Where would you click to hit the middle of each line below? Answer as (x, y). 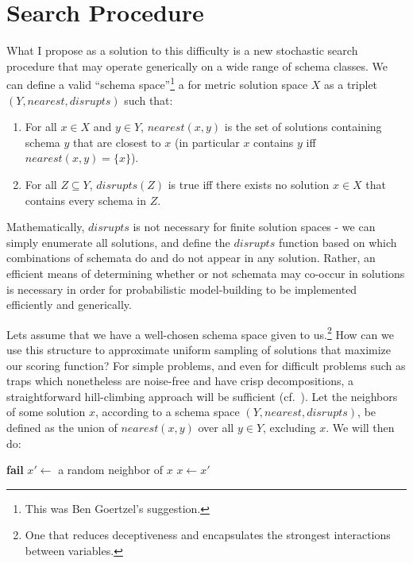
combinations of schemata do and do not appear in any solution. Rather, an (191, 258)
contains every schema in (86, 200)
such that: (149, 100)
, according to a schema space (168, 412)
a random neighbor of (111, 470)
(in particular (207, 142)
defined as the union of (62, 427)
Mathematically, (46, 227)
